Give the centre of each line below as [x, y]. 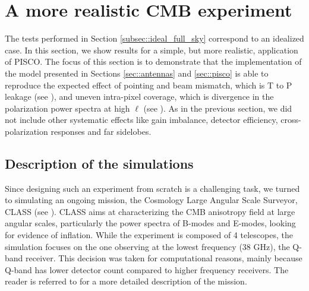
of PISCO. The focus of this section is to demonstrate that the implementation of [153, 61]
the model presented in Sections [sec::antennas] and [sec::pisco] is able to [137, 73]
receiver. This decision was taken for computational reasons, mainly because [164, 258]
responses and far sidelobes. [101, 131]
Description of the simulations [99, 163]
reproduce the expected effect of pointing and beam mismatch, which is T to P [149, 85]
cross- [291, 120]
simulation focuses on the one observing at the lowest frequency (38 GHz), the [147, 246]
